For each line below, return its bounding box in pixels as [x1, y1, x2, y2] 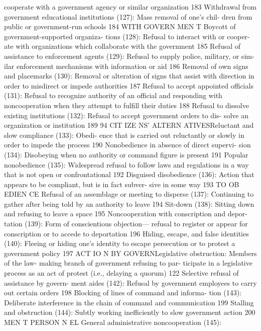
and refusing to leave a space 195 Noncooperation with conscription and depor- [4, 208, 247, 219]
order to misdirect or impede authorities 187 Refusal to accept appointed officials [4, 80, 253, 91]
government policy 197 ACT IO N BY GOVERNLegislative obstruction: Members [4, 247, 257, 258]
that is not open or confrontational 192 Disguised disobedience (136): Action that [4, 169, 254, 180]
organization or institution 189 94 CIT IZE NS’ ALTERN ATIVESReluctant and [4, 120, 254, 130]
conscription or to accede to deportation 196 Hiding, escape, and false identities [4, 228, 249, 238]
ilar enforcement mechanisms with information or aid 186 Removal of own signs [4, 60, 248, 71]
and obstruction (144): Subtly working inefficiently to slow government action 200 [4, 307, 255, 317]
